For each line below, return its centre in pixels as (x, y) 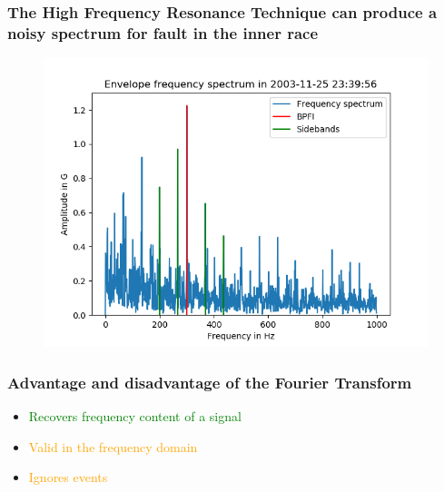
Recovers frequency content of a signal (135, 415)
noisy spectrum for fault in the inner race (163, 32)
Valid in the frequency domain (113, 446)
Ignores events (68, 477)
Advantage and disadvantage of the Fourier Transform (210, 382)
